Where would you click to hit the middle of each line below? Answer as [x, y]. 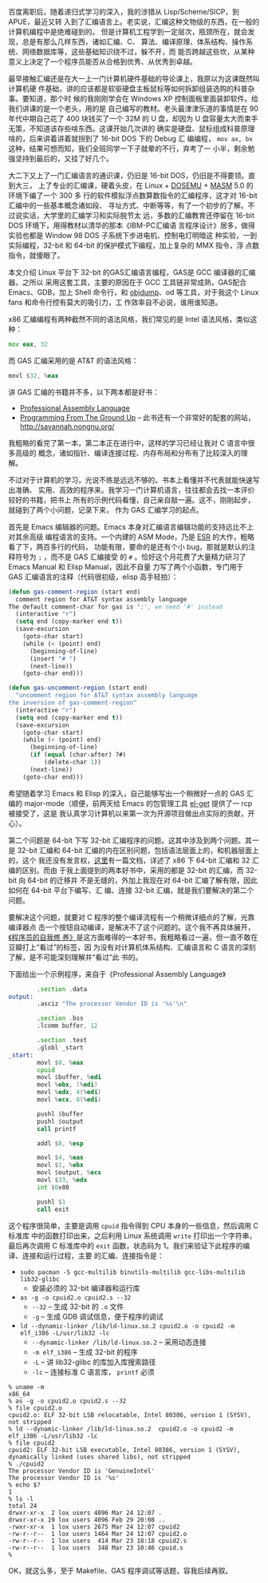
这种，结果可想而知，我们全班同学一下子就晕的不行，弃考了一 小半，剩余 [128, 149]
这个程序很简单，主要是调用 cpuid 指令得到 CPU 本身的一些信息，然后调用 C [134, 1225]
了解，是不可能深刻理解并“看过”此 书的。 [75, 957]
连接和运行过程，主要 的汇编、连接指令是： [93, 1256]
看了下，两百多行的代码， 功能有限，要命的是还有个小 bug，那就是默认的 [128, 546]
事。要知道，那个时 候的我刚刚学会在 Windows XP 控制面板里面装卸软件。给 [134, 99]
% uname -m [26, 1387]
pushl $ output [60, 1121]
